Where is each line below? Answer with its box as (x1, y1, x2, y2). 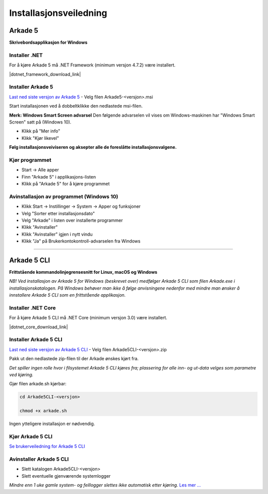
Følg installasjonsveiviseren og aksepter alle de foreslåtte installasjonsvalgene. (9, 144, 177, 150)
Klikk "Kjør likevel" (21, 135, 60, 141)
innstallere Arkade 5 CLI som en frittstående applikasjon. (9, 292, 126, 298)
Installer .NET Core (9, 304, 56, 311)
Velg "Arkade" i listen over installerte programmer (21, 217, 123, 223)
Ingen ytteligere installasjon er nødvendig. (9, 421, 95, 427)
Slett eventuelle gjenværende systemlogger (21, 473, 111, 479)
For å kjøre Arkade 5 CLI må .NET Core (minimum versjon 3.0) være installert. (9, 315, 167, 321)
